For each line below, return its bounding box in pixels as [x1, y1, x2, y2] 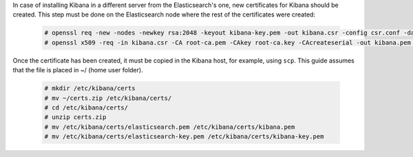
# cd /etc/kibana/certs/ [44, 103, 129, 112]
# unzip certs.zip [44, 114, 107, 121]
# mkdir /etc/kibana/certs [44, 85, 136, 92]
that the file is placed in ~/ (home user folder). [12, 66, 144, 74]
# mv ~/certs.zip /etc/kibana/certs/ [44, 94, 172, 102]
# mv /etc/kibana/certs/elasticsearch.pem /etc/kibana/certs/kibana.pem [44, 123, 295, 131]
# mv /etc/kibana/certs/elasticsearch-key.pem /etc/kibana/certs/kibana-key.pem [44, 133, 324, 140]
